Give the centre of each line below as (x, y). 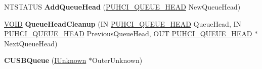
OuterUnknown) (117, 60)
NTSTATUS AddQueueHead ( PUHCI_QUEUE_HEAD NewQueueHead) (122, 7)
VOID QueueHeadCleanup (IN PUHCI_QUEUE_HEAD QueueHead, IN (123, 23)
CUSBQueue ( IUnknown (45, 60)
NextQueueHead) (31, 43)
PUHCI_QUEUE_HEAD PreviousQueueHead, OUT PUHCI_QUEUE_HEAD (128, 33)
